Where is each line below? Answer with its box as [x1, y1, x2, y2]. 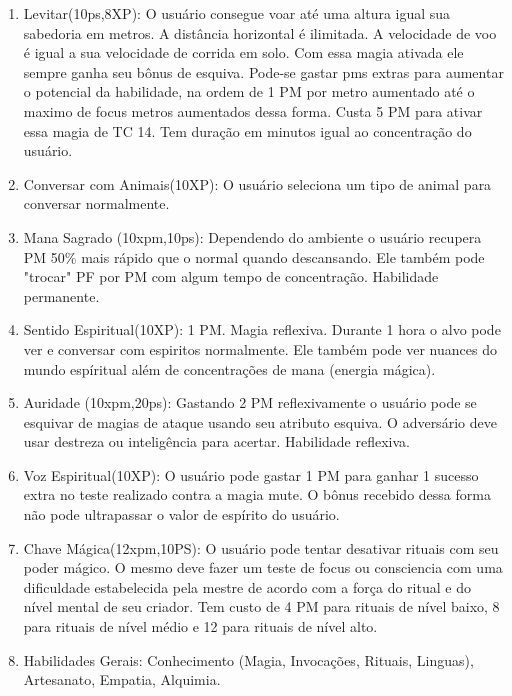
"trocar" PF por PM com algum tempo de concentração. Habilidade [23, 266, 439, 287]
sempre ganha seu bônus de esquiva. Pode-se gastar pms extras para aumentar [23, 61, 504, 82]
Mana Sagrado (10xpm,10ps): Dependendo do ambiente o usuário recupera [23, 226, 482, 247]
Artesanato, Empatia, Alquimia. [23, 669, 221, 690]
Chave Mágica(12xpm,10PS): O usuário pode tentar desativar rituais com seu [23, 537, 499, 558]
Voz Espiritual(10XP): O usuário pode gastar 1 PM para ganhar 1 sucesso [23, 464, 479, 485]
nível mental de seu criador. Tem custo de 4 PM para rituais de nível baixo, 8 [23, 596, 500, 617]
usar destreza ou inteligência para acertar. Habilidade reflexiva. [23, 431, 410, 452]
